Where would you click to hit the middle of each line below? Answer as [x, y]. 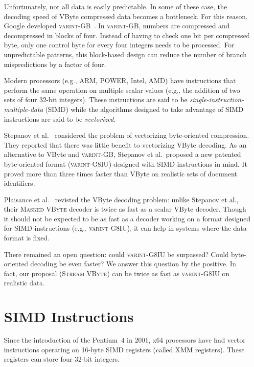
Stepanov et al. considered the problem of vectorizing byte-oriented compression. [127, 135]
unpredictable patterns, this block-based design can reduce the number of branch [125, 54]
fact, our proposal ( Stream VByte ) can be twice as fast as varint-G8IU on [117, 273]
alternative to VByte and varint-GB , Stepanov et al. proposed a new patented [123, 154]
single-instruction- [217, 99]
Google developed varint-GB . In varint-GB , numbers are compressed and [117, 26]
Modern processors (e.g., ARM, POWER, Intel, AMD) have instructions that [120, 80]
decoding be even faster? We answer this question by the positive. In [133, 264]
